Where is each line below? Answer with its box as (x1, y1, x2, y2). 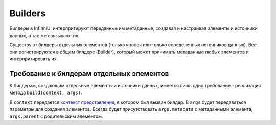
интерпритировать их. (9, 56, 58, 62)
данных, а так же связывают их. (9, 32, 80, 38)
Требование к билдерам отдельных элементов (9, 69, 169, 78)
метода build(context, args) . (9, 89, 82, 96)
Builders (9, 8, 46, 19)
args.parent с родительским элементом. (9, 113, 103, 119)
